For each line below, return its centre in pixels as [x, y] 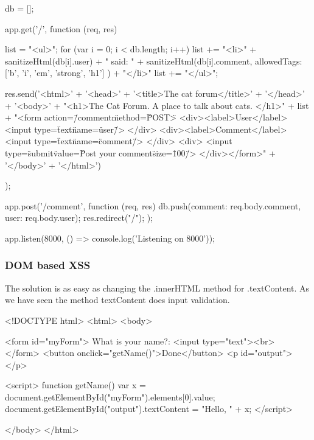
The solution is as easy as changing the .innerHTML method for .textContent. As [157, 288]
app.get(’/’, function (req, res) [61, 28]
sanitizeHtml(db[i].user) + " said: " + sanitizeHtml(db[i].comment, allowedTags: [154, 61]
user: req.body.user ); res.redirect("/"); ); [79, 218]
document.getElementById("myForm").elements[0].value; [110, 396]
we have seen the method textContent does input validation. [117, 300]
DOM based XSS [48, 265]
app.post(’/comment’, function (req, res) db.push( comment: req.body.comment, [153, 205]
